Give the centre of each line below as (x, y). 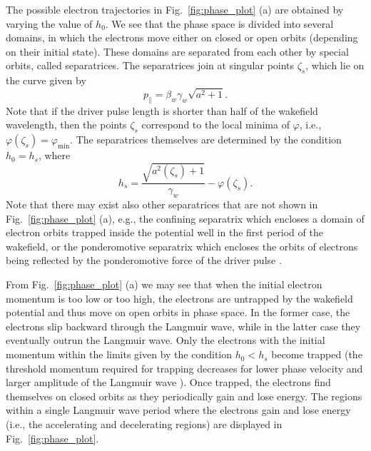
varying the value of (49, 23)
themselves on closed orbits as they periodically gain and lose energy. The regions (184, 396)
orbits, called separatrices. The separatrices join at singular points (150, 65)
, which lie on (335, 65)
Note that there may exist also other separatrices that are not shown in (162, 204)
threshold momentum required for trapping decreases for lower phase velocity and (184, 368)
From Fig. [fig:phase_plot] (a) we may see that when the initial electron (164, 284)
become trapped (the (317, 354)
